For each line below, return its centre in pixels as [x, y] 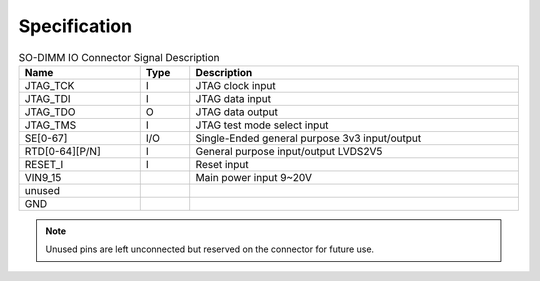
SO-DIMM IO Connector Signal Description [119, 57]
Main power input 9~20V [254, 177]
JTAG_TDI [47, 98]
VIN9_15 [43, 177]
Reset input [222, 164]
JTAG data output [237, 112]
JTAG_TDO [50, 112]
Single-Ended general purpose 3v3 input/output [308, 138]
